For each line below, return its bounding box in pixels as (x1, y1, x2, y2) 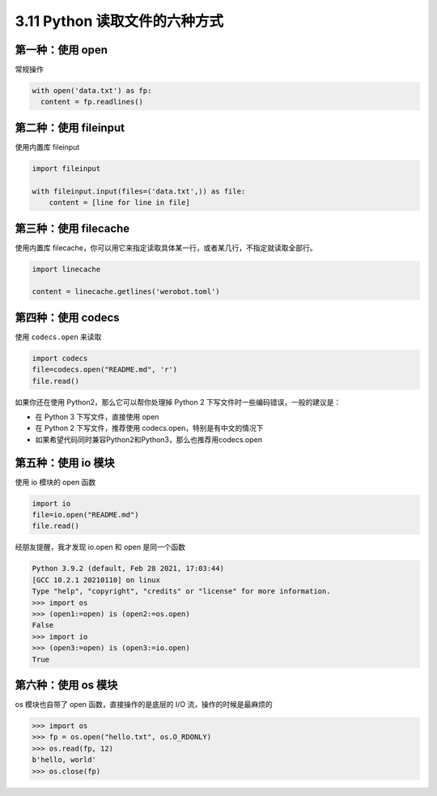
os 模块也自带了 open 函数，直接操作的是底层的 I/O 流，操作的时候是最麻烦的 (15, 700, 273, 709)
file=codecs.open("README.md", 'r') (32, 365, 178, 374)
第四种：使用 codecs (15, 310, 121, 324)
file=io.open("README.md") (32, 510, 139, 520)
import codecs (32, 353, 88, 363)
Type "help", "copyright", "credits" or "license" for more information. (32, 587, 331, 596)
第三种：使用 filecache (15, 221, 130, 235)
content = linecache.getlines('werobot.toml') (32, 287, 220, 296)
